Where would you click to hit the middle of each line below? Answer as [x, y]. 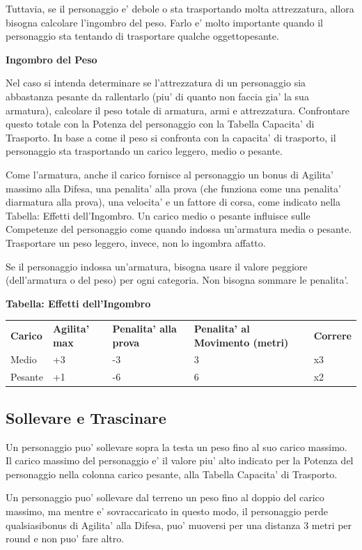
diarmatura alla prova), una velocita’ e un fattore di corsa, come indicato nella [173, 202]
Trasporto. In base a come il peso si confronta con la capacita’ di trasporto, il [171, 137]
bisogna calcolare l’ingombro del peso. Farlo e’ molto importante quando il [164, 22]
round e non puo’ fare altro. [65, 538]
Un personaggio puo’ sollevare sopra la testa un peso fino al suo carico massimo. [176, 446]
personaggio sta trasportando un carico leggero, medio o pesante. [144, 151]
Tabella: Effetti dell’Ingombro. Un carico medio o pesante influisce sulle [158, 215]
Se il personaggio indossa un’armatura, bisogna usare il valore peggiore [157, 266]
